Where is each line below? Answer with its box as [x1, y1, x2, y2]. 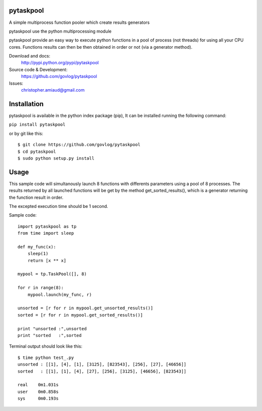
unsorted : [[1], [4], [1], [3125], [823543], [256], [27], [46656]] [17, 362, 187, 367]
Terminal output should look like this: [9, 343, 82, 349]
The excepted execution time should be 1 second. [9, 203, 109, 209]
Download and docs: [9, 53, 50, 59]
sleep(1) [27, 251, 49, 257]
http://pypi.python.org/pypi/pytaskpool [21, 60, 99, 66]
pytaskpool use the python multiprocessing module [9, 28, 112, 34]
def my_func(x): [17, 244, 56, 249]
